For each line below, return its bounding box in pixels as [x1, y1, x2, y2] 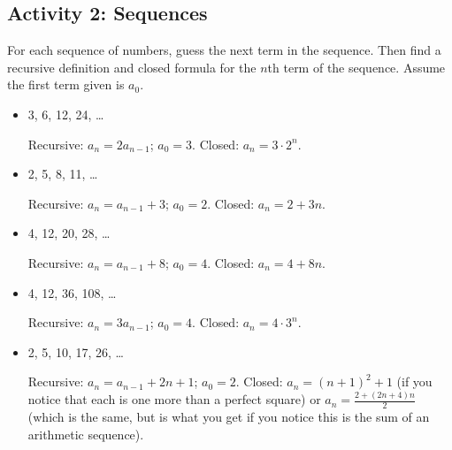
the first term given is [7, 75, 125, 94]
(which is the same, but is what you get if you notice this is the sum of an [27, 408, 430, 426]
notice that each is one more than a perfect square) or [27, 390, 321, 408]
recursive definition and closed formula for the [7, 57, 257, 76]
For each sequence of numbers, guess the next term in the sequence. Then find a [7, 41, 441, 59]
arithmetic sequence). [27, 424, 144, 443]
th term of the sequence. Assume [267, 57, 446, 76]
